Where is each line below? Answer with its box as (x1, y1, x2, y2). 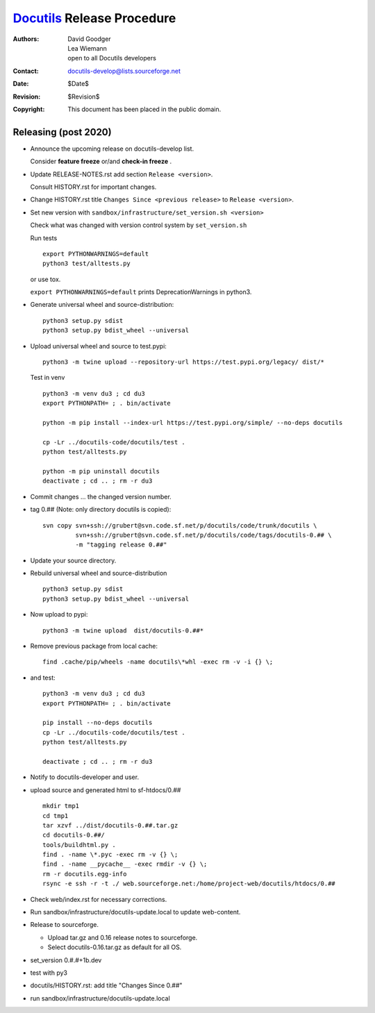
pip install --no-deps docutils (42, 719, 153, 727)
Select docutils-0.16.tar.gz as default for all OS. (47, 943, 182, 951)
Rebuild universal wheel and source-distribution (30, 569, 167, 578)
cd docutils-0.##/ (42, 831, 106, 839)
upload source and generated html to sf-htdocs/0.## (30, 785, 181, 794)
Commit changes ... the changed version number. (30, 492, 172, 501)
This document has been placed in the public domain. (67, 105, 222, 113)
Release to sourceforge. (30, 921, 99, 929)
